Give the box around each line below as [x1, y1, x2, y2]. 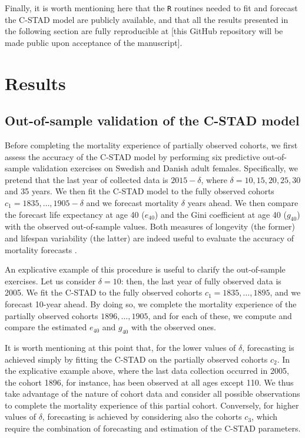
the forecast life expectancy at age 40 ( [5, 208, 145, 220]
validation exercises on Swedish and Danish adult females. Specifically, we [32, 162, 299, 174]
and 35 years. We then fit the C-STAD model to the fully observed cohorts [5, 185, 274, 197]
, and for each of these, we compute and [148, 309, 292, 321]
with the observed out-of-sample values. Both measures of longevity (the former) [5, 220, 296, 233]
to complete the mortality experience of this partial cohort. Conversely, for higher [5, 399, 299, 411]
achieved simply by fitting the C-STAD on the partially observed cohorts [5, 353, 268, 365]
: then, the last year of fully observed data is [121, 274, 281, 287]
